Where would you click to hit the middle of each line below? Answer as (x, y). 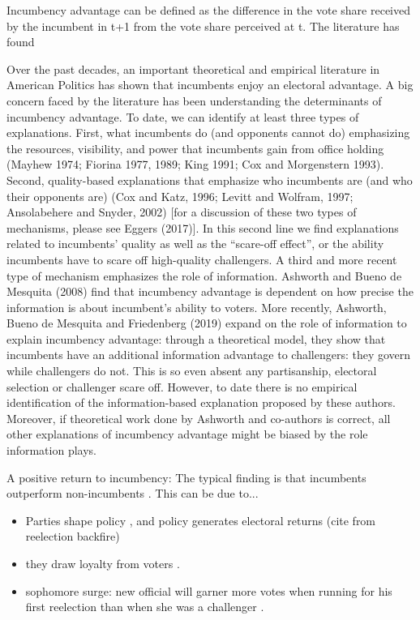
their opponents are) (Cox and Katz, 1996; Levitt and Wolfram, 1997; (180, 196)
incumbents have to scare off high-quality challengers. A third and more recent (202, 259)
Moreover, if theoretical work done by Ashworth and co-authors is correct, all (199, 418)
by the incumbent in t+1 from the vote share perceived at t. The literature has (203, 26)
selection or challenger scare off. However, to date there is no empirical (182, 386)
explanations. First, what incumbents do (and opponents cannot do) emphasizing (208, 133)
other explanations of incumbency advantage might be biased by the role (187, 434)
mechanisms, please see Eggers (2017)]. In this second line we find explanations (203, 227)
